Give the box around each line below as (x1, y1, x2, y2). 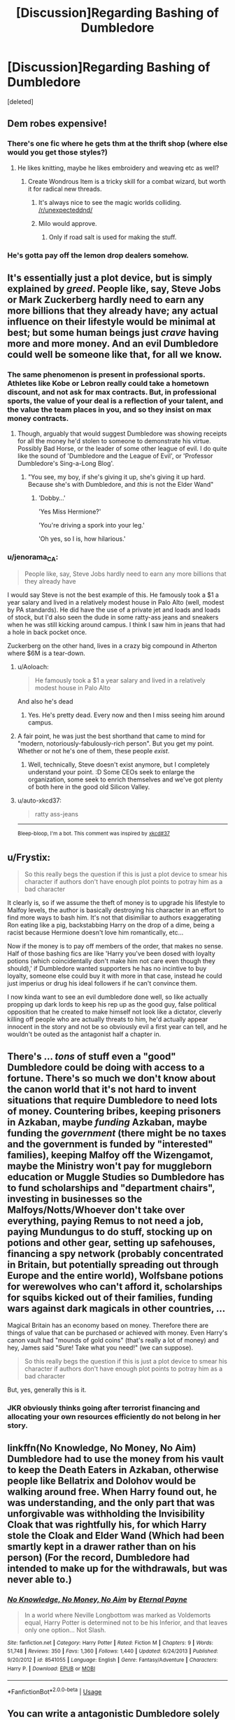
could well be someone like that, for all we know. (7, 349, 222, 361)
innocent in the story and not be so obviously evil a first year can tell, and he (7, 1023, 227, 1031)
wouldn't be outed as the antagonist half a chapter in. (7, 1030, 162, 1039)
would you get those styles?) (7, 147, 108, 157)
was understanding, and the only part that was (7, 1497, 215, 1509)
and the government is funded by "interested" (7, 1138, 213, 1150)
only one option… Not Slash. (24, 1625, 106, 1634)
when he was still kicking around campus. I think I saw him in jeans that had (7, 620, 225, 629)
